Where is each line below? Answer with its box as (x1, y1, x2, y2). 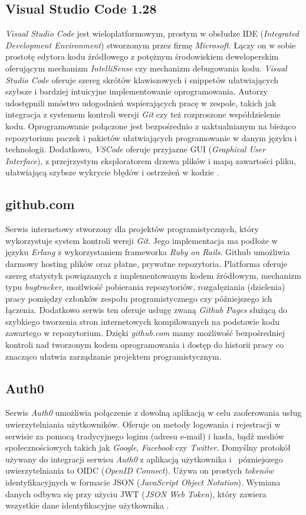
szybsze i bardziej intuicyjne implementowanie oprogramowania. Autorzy (5, 85, 268, 97)
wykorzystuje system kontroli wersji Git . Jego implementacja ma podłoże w (5, 234, 278, 246)
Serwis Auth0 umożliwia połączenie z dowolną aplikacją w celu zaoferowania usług (5, 406, 302, 419)
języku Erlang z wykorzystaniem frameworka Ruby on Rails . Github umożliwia (5, 246, 290, 258)
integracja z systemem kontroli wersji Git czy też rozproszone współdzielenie (5, 108, 281, 120)
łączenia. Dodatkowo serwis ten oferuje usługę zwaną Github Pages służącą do (5, 304, 288, 316)
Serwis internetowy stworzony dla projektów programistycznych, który (5, 223, 259, 235)
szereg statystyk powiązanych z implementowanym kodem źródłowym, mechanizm (5, 269, 301, 281)
